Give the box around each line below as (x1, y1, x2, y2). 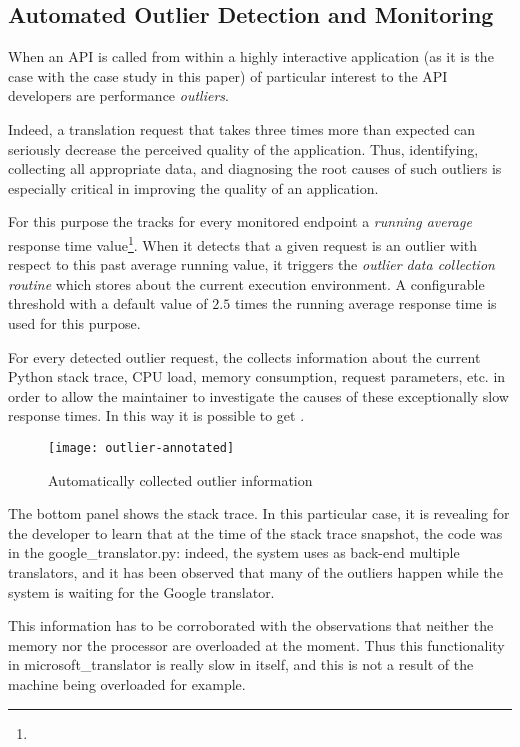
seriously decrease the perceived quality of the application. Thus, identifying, (8, 138, 479, 159)
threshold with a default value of (8, 293, 208, 314)
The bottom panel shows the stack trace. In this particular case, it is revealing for (8, 503, 510, 524)
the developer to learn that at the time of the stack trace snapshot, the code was (8, 522, 503, 543)
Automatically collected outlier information (48, 469, 313, 490)
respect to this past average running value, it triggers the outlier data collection (8, 254, 495, 275)
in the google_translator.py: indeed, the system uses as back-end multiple (8, 542, 460, 563)
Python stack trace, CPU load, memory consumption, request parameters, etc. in (8, 366, 506, 387)
